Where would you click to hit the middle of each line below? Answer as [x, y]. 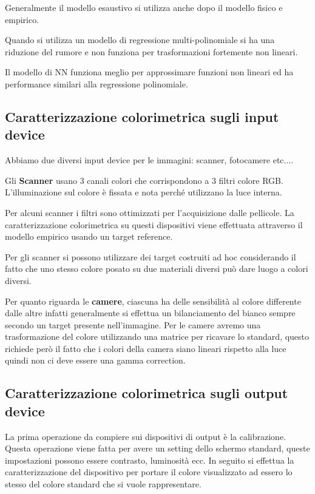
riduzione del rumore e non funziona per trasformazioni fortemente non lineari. [151, 51]
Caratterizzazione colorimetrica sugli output [147, 393]
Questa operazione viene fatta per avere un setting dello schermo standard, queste [157, 448]
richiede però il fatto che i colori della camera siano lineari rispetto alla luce [146, 348]
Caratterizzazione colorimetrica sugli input [142, 116]
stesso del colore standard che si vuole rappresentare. [103, 484]
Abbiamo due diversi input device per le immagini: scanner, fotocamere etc [144, 160]
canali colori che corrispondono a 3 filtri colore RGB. [185, 180]
